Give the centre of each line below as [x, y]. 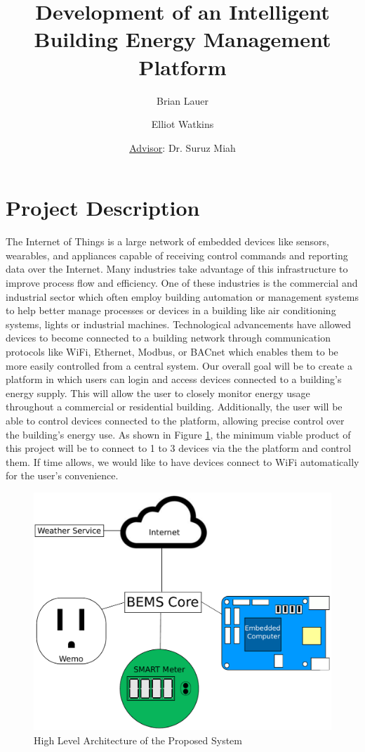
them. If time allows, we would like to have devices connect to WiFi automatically [182, 461]
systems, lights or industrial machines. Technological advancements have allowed [179, 324]
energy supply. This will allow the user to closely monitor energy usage [158, 393]
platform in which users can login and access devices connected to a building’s [174, 379]
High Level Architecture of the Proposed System [138, 740]
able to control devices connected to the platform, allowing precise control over [175, 420]
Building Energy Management [182, 39]
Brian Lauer [182, 100]
